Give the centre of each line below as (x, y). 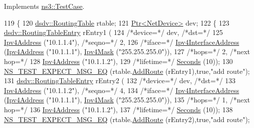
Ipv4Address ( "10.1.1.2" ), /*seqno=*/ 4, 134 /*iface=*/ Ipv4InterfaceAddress (122, 90)
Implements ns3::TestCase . (44, 6)
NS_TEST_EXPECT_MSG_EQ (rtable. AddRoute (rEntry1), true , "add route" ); (127, 71)
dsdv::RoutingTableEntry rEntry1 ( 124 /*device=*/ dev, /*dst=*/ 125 (113, 32)
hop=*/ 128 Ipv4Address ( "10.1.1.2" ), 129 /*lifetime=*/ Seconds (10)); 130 (118, 61)
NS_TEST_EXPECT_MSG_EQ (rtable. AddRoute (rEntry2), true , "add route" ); (127, 119)
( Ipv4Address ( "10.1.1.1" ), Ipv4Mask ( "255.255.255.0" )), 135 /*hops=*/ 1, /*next (127, 100)
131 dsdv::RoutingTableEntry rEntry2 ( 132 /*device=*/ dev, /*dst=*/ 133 (120, 80)
